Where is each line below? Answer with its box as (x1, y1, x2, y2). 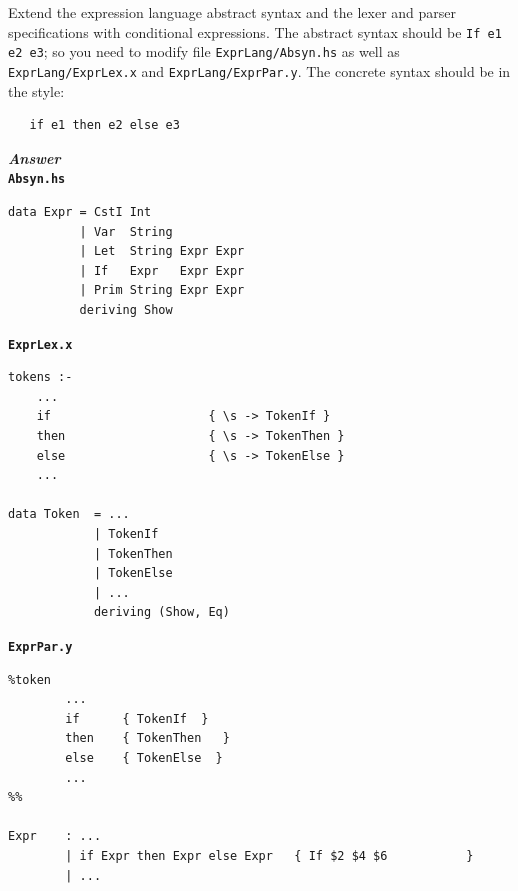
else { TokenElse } (65, 750, 223, 765)
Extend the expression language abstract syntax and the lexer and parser (8, 2, 457, 22)
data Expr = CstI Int (8, 205, 152, 219)
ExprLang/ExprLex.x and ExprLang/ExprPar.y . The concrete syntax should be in (8, 60, 511, 81)
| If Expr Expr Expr (79, 263, 245, 278)
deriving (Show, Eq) (93, 605, 230, 620)
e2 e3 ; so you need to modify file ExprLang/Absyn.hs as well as (8, 41, 400, 62)
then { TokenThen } (65, 731, 230, 746)
